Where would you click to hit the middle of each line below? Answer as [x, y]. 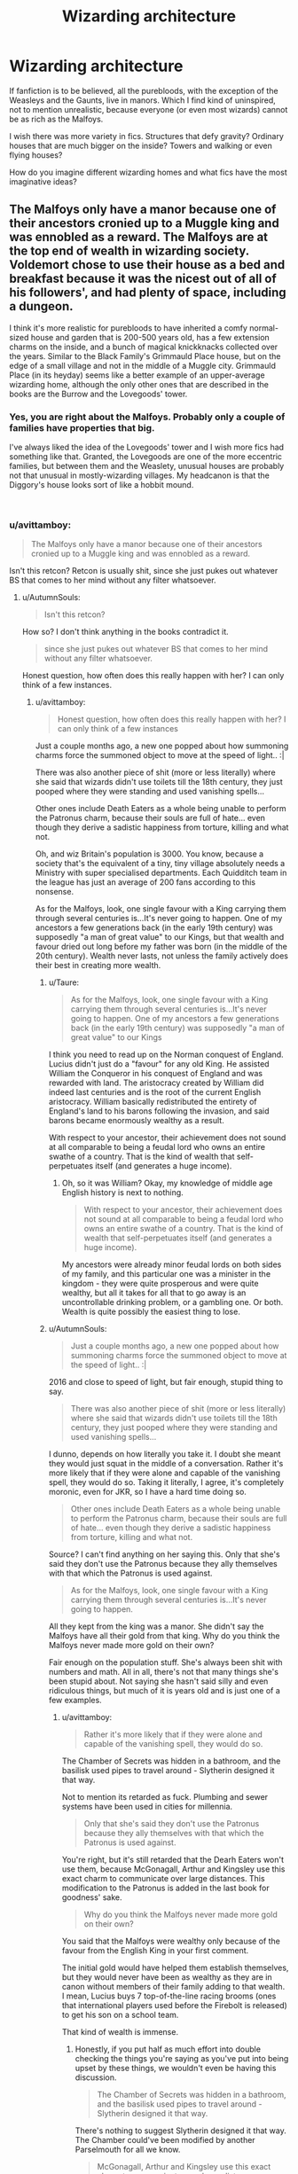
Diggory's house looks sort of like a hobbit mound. [102, 485]
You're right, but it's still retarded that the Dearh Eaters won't [173, 1860]
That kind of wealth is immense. [120, 2032]
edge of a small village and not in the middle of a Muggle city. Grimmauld [143, 365]
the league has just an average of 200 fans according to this [145, 882]
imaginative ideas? [43, 181]
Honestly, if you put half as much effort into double [168, 2049]
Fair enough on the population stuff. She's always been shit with [165, 1662]
